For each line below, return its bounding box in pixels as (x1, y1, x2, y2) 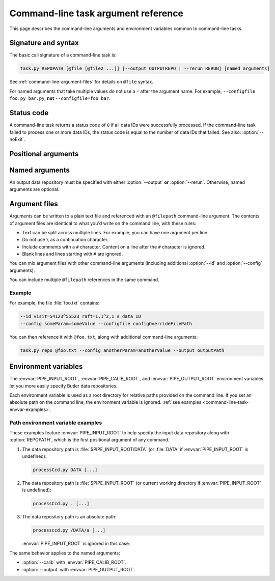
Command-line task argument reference (9, 8, 183, 19)
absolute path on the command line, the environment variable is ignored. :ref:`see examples (9, 399, 202, 405)
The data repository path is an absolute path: (22, 514, 117, 520)
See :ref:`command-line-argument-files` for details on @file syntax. (9, 79, 154, 85)
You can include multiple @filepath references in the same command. (9, 276, 160, 283)
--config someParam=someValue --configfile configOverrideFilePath (20, 321, 193, 326)
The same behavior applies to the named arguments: (9, 550, 120, 556)
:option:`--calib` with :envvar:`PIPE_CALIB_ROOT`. (22, 559, 127, 565)
